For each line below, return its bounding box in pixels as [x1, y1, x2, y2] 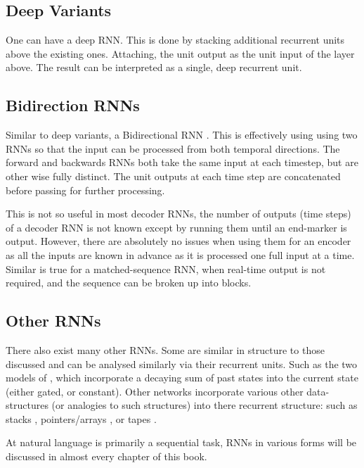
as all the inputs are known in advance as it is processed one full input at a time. [6, 247, 355, 262]
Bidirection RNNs [6, 94, 140, 116]
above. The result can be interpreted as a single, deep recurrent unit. [6, 60, 302, 75]
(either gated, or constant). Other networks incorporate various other [6, 384, 304, 398]
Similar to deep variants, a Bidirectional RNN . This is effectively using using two [6, 127, 358, 142]
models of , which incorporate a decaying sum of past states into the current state [6, 370, 358, 385]
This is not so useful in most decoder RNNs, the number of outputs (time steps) [6, 206, 351, 221]
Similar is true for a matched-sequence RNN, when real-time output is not [6, 261, 326, 276]
